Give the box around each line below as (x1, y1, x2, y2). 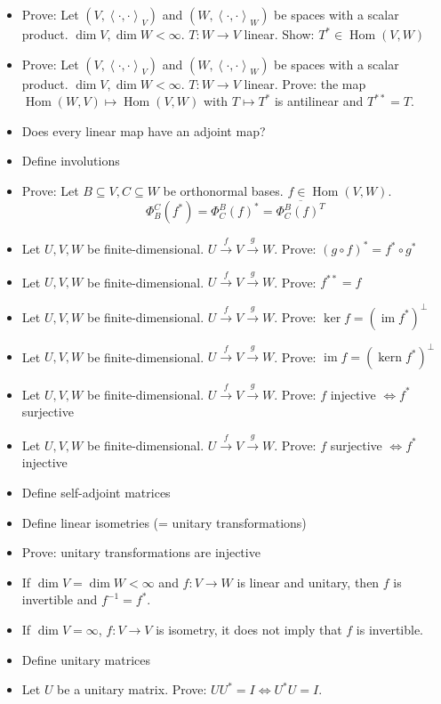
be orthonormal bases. (163, 181, 284, 199)
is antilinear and (274, 92, 364, 110)
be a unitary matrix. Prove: (57, 680, 207, 699)
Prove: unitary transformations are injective (21, 543, 261, 562)
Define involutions (21, 151, 120, 170)
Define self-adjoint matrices (21, 483, 171, 502)
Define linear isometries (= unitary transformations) (21, 513, 307, 531)
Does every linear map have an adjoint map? (21, 121, 266, 140)
